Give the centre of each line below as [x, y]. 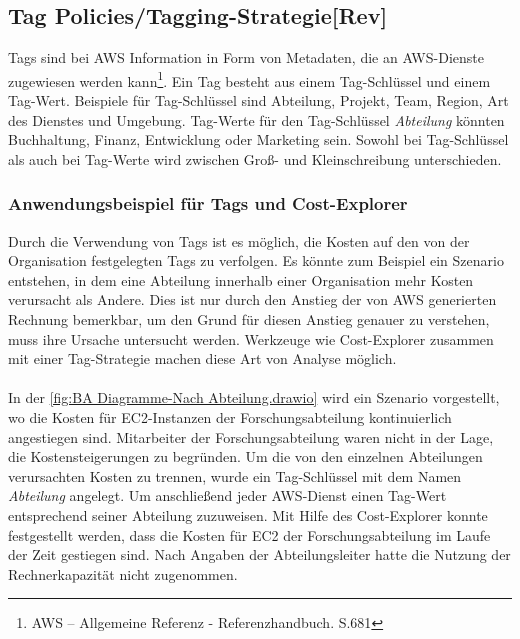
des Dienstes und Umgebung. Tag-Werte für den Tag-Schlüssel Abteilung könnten [256, 119]
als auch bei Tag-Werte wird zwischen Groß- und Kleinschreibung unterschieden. [255, 158]
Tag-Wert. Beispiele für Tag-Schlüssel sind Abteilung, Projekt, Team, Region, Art [258, 100]
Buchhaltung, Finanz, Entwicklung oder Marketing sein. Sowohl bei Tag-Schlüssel [258, 139]
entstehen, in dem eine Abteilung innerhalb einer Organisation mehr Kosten [241, 279]
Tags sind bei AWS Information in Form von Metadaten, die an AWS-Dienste [246, 57]
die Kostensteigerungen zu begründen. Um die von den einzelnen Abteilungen [245, 456]
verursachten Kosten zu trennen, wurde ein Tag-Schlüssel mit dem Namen [235, 475]
